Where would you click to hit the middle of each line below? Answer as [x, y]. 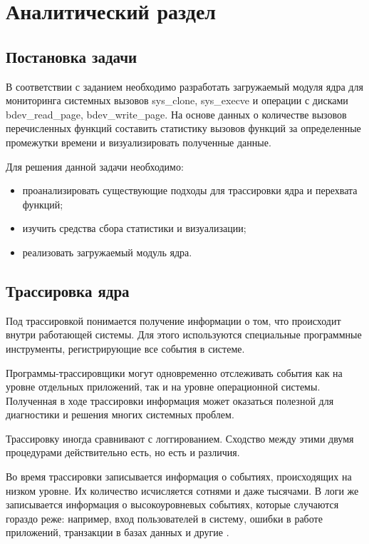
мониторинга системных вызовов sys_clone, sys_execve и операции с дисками [177, 100]
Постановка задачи [72, 56]
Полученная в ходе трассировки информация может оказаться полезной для [170, 400]
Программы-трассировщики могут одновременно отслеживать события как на [174, 372]
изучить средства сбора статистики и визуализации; [134, 228]
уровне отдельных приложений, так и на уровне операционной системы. [163, 387]
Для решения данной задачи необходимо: [95, 166]
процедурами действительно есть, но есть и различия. [123, 452]
